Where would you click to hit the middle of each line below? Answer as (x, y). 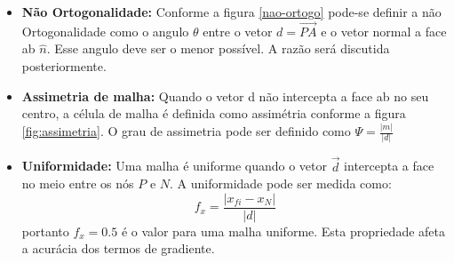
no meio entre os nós (78, 183)
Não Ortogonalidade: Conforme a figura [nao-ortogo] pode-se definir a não (231, 12)
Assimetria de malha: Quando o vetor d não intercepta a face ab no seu (225, 96)
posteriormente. (64, 66)
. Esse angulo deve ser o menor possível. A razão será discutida (218, 48)
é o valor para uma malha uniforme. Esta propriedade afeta (283, 231)
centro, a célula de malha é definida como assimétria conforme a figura (214, 113)
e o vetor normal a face (384, 31)
